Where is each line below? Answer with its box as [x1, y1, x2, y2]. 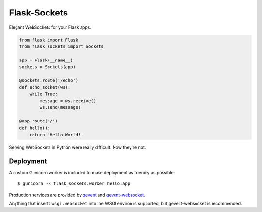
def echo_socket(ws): [19, 85, 71, 90]
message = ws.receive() [39, 98, 97, 104]
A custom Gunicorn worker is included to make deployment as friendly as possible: [9, 169, 175, 175]
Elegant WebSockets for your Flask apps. [9, 24, 92, 30]
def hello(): [19, 125, 50, 131]
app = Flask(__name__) [19, 57, 73, 63]
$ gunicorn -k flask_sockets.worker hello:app [17, 181, 131, 186]
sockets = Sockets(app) [19, 64, 76, 70]
